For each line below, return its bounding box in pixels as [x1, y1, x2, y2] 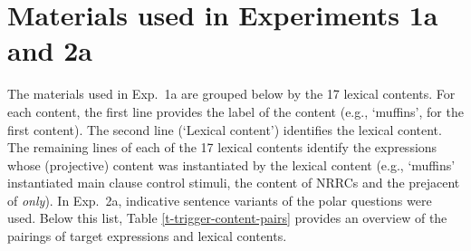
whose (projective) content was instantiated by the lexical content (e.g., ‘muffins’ [7, 155, 456, 174]
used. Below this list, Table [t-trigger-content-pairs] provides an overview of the [7, 208, 447, 227]
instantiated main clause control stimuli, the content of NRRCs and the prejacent [7, 173, 460, 192]
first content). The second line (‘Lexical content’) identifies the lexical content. [7, 120, 442, 139]
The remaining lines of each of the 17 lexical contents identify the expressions [7, 138, 437, 157]
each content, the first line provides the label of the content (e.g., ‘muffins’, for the [7, 101, 464, 121]
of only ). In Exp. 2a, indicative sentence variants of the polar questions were [7, 190, 432, 209]
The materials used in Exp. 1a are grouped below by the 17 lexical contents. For [7, 84, 456, 103]
